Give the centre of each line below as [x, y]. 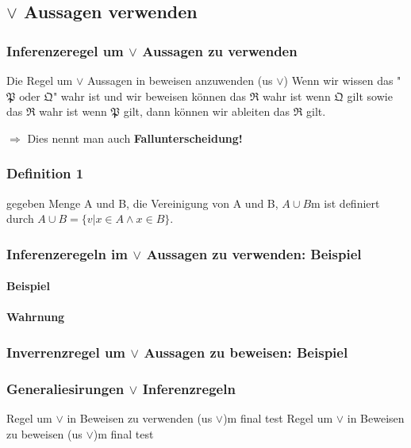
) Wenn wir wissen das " [342, 80]
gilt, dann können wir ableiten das [207, 111]
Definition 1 [45, 173]
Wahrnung [36, 317]
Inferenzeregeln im [67, 253]
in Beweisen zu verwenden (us [140, 418]
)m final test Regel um [278, 418]
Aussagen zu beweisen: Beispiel [246, 352]
